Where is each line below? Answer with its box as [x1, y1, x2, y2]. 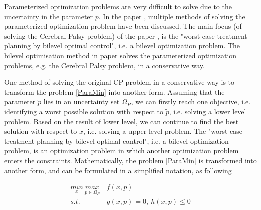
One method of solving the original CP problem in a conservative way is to [4, 77, 235, 87]
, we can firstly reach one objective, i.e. [130, 96, 251, 107]
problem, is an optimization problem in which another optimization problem [4, 145, 239, 156]
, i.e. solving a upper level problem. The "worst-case [83, 126, 242, 136]
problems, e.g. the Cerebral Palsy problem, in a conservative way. [4, 60, 205, 70]
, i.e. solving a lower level [169, 106, 246, 116]
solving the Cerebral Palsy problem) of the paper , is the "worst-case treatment [4, 30, 247, 41]
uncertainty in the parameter [4, 11, 93, 21]
